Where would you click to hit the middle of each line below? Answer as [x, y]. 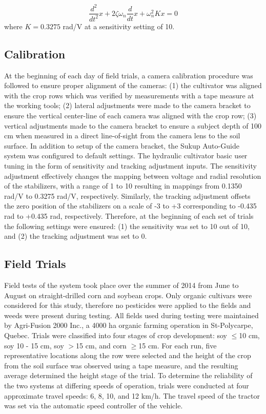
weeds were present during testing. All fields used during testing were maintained [131, 315]
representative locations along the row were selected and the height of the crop [128, 355]
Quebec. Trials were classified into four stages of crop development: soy [116, 335]
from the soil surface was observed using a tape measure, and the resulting [121, 365]
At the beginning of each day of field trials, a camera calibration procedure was [129, 75]
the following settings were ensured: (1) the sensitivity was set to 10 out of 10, [127, 226]
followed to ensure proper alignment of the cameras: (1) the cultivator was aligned [133, 85]
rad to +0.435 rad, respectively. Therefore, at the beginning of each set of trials [129, 216]
